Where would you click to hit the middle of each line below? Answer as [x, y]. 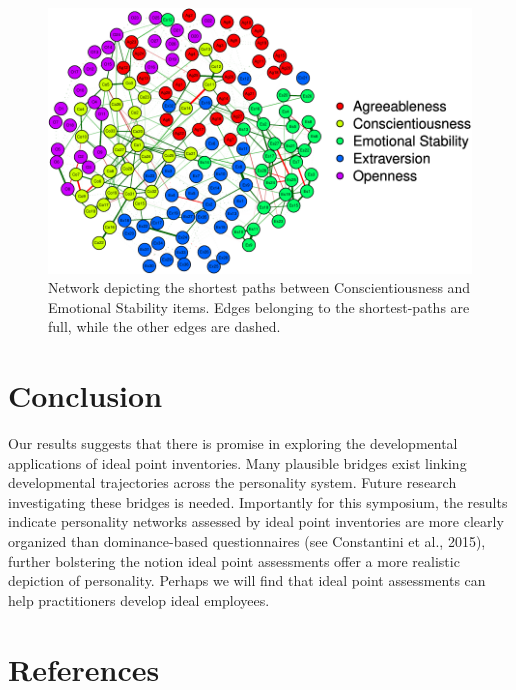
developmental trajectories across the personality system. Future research [232, 482]
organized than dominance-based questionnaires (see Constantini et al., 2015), [247, 541]
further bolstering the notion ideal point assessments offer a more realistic [234, 560]
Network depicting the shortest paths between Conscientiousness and [259, 287]
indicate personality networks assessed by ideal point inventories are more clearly [256, 521]
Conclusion [85, 395]
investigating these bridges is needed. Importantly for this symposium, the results [258, 501]
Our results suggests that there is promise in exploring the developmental [233, 443]
